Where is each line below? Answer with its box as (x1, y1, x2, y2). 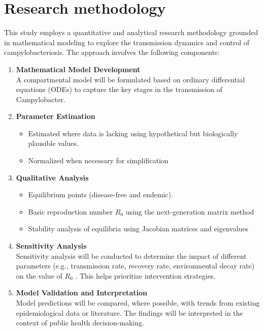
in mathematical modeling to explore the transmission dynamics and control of (4, 37, 250, 47)
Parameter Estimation (16, 111, 95, 122)
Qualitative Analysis (16, 172, 89, 183)
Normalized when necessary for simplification (28, 155, 169, 166)
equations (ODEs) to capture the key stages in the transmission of (16, 84, 223, 95)
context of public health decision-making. (16, 317, 144, 328)
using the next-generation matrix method (125, 206, 254, 217)
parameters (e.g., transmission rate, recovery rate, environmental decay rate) (16, 260, 255, 271)
